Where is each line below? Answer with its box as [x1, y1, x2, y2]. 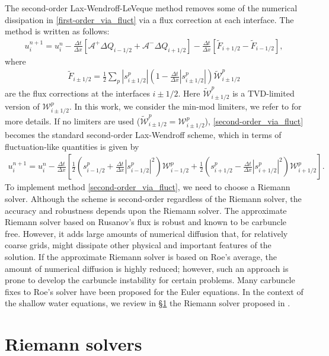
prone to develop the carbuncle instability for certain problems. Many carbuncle [5, 274, 295, 286]
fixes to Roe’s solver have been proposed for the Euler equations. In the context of [5, 285, 304, 297]
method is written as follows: [5, 25, 110, 37]
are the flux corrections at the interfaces [5, 87, 150, 100]
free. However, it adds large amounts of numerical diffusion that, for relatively [5, 227, 288, 239]
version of [5, 100, 40, 112]
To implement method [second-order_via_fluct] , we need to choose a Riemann [5, 181, 290, 193]
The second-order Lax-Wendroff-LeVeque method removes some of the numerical [5, 2, 298, 14]
